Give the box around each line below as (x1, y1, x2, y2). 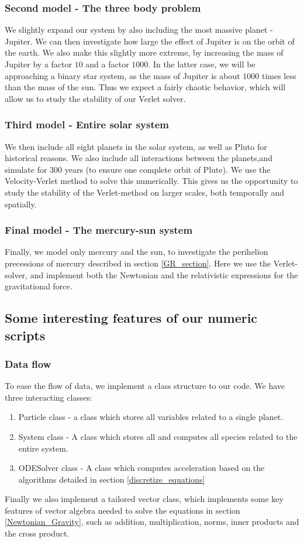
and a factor (85, 58, 129, 70)
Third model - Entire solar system (5, 117, 170, 132)
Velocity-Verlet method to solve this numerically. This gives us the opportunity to (5, 175, 298, 187)
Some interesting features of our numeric (5, 309, 258, 327)
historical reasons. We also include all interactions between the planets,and (5, 152, 272, 164)
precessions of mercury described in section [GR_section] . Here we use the (5, 257, 271, 269)
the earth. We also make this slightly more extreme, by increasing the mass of (5, 46, 284, 59)
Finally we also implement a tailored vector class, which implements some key (5, 493, 284, 505)
